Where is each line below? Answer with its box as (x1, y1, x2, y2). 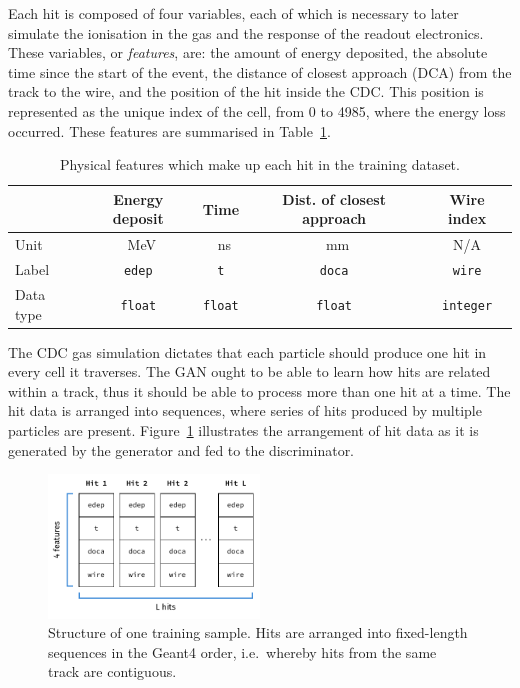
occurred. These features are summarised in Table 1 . (8, 120, 331, 141)
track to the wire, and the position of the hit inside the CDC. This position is (8, 81, 484, 102)
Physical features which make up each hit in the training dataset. (60, 154, 460, 175)
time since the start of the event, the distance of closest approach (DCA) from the (8, 61, 512, 82)
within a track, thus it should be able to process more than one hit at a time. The (8, 380, 511, 401)
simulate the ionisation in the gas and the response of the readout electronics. (8, 22, 484, 43)
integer (441, 298, 493, 313)
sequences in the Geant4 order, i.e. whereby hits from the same (48, 641, 437, 662)
